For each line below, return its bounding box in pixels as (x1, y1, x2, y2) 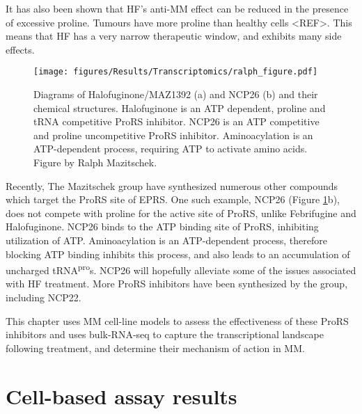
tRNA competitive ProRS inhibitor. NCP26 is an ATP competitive (33, 114, 320, 129)
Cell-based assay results (6, 381, 237, 410)
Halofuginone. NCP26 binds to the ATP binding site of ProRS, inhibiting (6, 219, 319, 234)
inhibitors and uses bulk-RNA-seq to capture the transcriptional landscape (6, 327, 324, 342)
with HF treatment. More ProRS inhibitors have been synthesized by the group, (6, 276, 348, 291)
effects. (6, 42, 35, 56)
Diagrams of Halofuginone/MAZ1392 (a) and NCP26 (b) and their (33, 87, 318, 102)
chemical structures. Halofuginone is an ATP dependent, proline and (33, 100, 326, 115)
